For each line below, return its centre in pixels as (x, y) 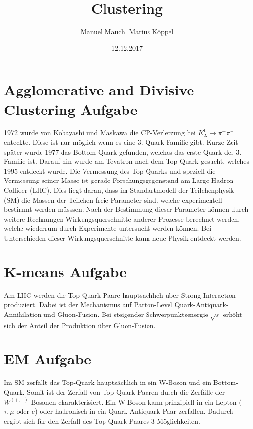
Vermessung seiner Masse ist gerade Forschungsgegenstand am (97, 180)
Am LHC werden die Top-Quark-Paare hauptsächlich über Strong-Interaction (120, 295)
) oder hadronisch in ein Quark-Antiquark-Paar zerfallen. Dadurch (134, 411)
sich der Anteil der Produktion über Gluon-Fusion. (80, 325)
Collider (16, 190)
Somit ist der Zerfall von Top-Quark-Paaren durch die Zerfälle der (126, 392)
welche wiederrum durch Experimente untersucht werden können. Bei (108, 228)
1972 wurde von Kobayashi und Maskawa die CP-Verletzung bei (100, 132)
